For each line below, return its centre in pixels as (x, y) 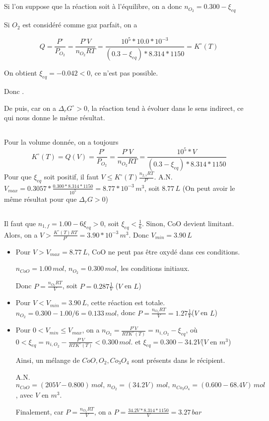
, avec (24, 395)
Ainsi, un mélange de (48, 360)
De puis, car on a (30, 108)
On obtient (21, 73)
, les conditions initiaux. (153, 268)
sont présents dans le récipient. (178, 360)
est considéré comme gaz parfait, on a (80, 25)
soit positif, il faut (71, 177)
